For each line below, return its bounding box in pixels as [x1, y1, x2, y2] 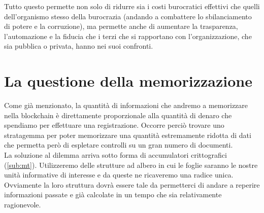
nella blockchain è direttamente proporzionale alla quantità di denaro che [4, 110, 232, 120]
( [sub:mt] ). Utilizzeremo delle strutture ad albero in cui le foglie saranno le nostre [4, 159, 258, 170]
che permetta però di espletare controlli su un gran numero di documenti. [4, 139, 233, 150]
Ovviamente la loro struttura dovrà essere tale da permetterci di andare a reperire [4, 179, 260, 190]
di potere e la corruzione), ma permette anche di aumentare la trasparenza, [4, 21, 238, 31]
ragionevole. [4, 199, 41, 210]
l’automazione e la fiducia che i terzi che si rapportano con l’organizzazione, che [4, 30, 252, 41]
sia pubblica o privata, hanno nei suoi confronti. [4, 41, 153, 51]
